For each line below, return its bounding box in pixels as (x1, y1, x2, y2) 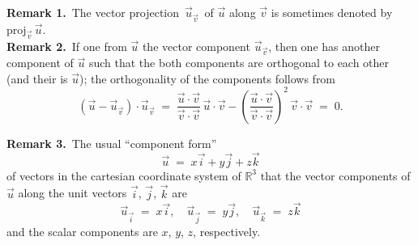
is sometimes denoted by (271, 4, 393, 20)
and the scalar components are (6, 223, 158, 240)
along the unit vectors (18, 184, 127, 201)
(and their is (6, 70, 68, 87)
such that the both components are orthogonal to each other (88, 54, 390, 71)
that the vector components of (260, 167, 411, 184)
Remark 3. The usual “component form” (6, 134, 217, 151)
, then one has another (268, 37, 380, 54)
